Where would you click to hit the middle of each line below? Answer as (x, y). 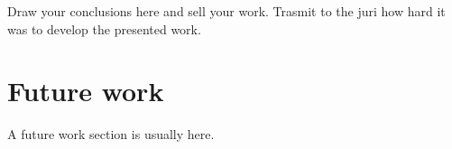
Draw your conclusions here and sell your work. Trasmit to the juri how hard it (226, 11)
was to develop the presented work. (104, 28)
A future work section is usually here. (111, 134)
